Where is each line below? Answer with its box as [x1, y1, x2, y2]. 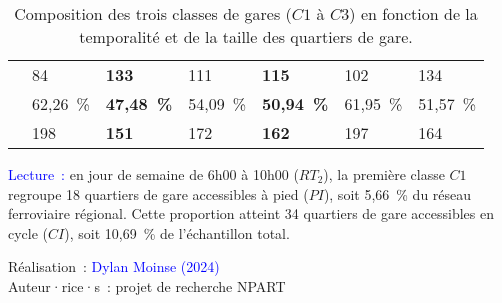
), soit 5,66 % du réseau [323, 183, 472, 204]
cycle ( [8, 222, 49, 243]
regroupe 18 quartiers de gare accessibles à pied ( [8, 183, 309, 204]
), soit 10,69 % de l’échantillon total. [64, 222, 290, 243]
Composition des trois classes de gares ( [14, 2, 292, 25]
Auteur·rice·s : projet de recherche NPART [8, 275, 286, 296]
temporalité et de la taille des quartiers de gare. [79, 25, 413, 48]
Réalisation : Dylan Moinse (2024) [8, 256, 220, 277]
